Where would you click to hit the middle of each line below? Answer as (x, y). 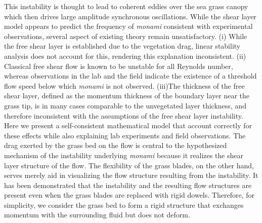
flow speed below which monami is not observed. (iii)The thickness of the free (124, 85)
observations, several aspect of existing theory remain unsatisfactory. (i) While (126, 36)
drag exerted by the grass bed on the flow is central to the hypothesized (116, 145)
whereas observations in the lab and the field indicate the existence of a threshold (130, 76)
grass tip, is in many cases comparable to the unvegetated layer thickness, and (125, 105)
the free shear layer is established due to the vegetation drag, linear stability (122, 46)
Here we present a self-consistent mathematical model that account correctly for (128, 125)
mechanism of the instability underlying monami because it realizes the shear (124, 155)
